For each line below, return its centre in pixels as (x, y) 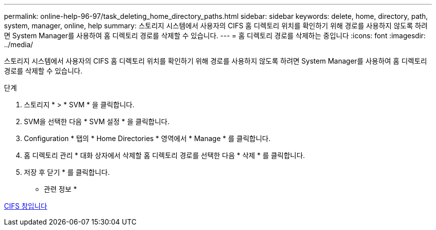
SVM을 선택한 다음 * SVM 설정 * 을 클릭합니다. (97, 121)
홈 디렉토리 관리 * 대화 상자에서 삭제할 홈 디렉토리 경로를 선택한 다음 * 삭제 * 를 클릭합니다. (164, 155)
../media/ (19, 44)
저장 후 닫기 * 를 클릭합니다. (67, 172)
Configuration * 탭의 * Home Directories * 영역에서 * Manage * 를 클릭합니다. (147, 138)
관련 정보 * (60, 189)
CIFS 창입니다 (26, 206)
